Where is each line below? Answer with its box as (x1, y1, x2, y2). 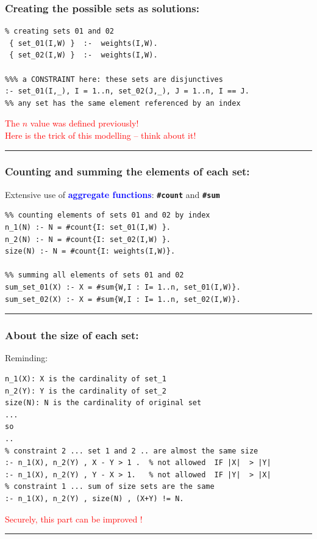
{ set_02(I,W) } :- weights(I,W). (9, 51, 158, 60)
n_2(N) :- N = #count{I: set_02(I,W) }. (5, 235, 171, 244)
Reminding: (5, 351, 48, 364)
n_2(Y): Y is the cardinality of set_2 (5, 386, 166, 395)
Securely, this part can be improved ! (5, 512, 143, 525)
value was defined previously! (30, 117, 139, 130)
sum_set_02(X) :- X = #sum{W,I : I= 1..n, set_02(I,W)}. (5, 295, 241, 304)
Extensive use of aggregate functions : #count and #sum (5, 188, 220, 200)
